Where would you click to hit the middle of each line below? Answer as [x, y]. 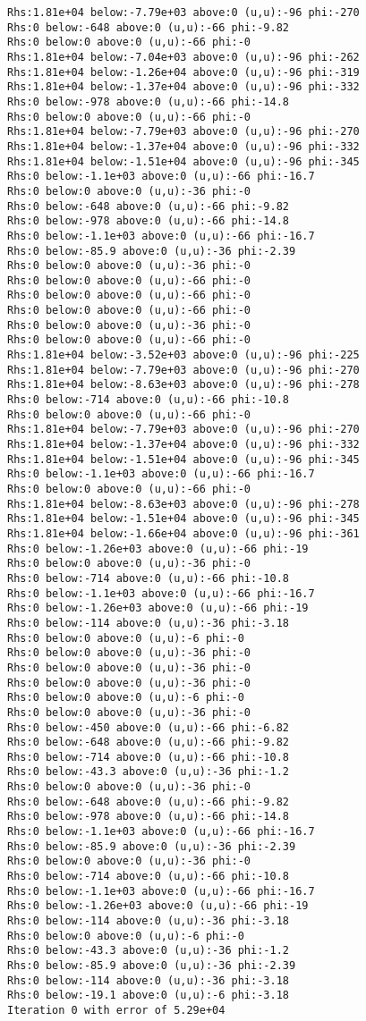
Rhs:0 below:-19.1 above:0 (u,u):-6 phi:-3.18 [148, 996]
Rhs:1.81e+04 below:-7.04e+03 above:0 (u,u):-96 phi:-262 [183, 57]
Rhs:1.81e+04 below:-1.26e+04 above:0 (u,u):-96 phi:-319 [183, 72]
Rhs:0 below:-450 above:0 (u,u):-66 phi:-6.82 [148, 727]
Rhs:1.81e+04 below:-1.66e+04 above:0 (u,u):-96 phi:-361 [183, 533]
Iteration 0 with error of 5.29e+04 [116, 1010]
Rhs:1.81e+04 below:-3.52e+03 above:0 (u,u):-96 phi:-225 [183, 355]
